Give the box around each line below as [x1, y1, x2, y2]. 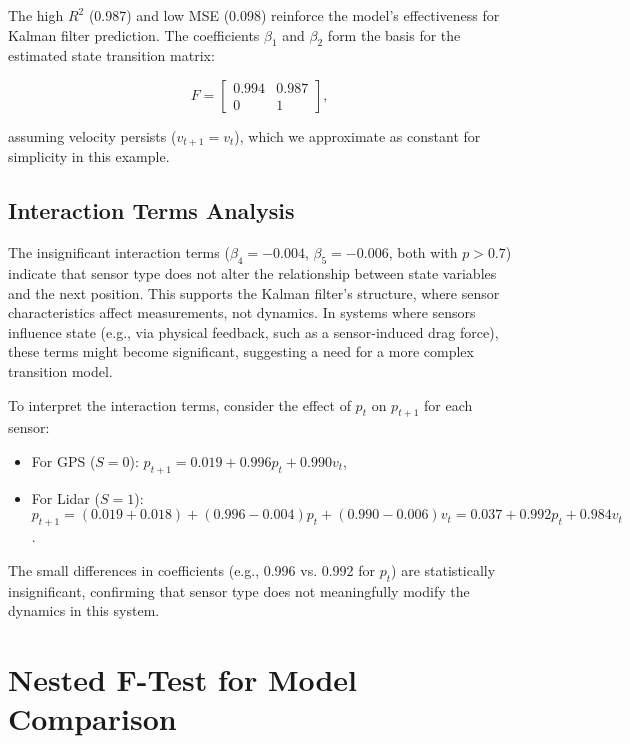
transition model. [8, 361, 113, 381]
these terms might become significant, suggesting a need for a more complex [8, 341, 474, 362]
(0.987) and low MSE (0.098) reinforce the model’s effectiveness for [88, 5, 500, 25]
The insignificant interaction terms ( [8, 242, 230, 263]
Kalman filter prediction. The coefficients [8, 24, 260, 45]
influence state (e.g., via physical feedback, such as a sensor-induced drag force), [8, 321, 499, 342]
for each [424, 394, 473, 415]
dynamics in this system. [8, 600, 160, 621]
